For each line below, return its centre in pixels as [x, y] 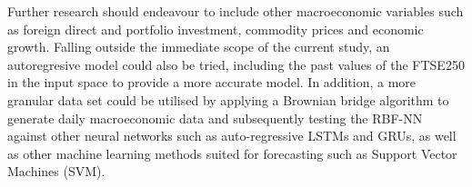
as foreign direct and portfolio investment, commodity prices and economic [216, 29]
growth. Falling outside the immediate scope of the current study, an [199, 47]
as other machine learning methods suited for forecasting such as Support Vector [232, 153]
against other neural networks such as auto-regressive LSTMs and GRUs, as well [232, 136]
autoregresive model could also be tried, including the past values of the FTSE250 [236, 64]
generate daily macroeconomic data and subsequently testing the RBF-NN [215, 118]
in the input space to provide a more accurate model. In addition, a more [212, 82]
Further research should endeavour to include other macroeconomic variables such [236, 11]
